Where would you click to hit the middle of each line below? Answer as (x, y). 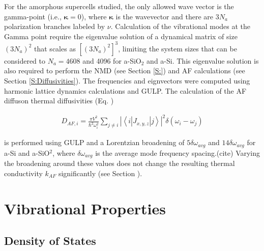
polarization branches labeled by (55, 26)
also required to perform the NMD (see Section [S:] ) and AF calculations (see (125, 71)
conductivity (23, 173)
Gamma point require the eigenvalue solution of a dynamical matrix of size (121, 36)
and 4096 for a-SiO (112, 60)
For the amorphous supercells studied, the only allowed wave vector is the (119, 6)
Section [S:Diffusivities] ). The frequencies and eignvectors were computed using (127, 81)
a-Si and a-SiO (27, 152)
